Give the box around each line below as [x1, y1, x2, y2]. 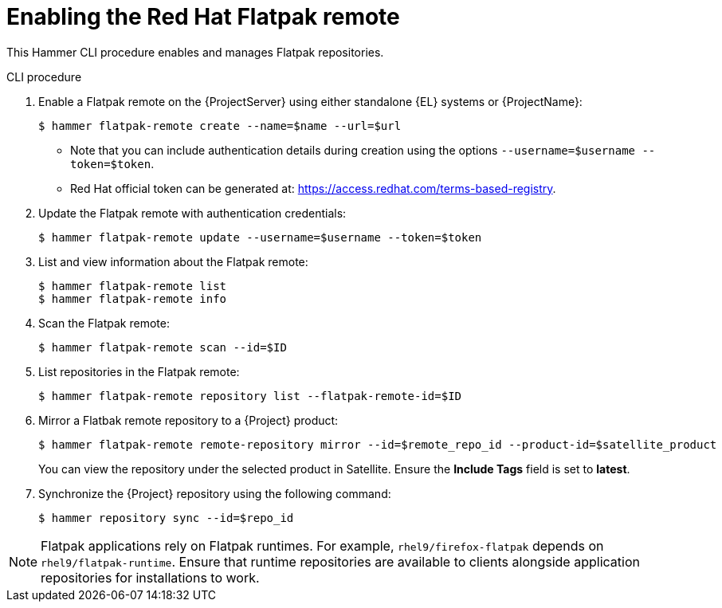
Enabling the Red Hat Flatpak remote [6, 3, 400, 30]
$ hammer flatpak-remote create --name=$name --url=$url [38, 119, 402, 132]
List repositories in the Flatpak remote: [38, 364, 240, 379]
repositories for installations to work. [41, 569, 260, 586]
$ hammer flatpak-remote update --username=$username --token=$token [38, 230, 482, 244]
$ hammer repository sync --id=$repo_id [38, 511, 294, 524]
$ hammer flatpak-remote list [38, 279, 227, 292]
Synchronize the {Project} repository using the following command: [38, 486, 391, 500]
